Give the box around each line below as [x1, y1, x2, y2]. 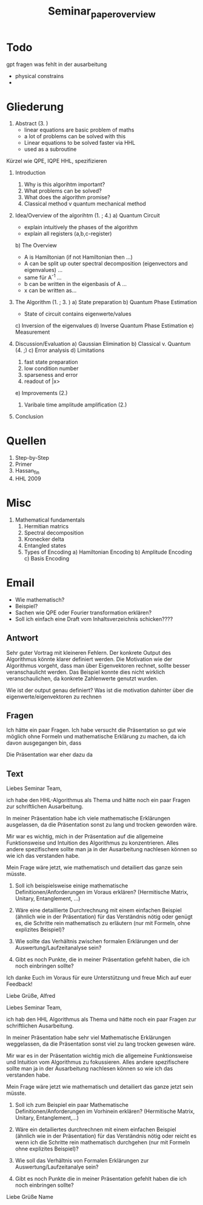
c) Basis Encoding [24, 554, 70, 562]
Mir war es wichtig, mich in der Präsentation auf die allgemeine [6, 833, 164, 840]
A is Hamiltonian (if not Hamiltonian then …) [24, 253, 133, 261]
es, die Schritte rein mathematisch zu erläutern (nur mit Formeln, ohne [15, 920, 191, 927]
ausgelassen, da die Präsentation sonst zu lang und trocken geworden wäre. [6, 821, 198, 828]
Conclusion [15, 413, 44, 420]
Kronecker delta [24, 535, 65, 543]
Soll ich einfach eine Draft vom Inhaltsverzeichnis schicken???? [15, 615, 173, 622]
